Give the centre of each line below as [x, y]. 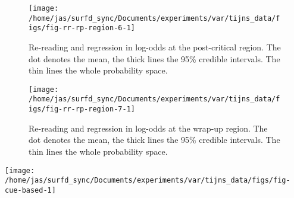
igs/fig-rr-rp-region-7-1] [82, 109]
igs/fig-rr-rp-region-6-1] [82, 28]
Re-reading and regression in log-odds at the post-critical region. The [155, 47]
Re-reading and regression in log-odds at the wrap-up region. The [148, 128]
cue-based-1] [30, 190]
